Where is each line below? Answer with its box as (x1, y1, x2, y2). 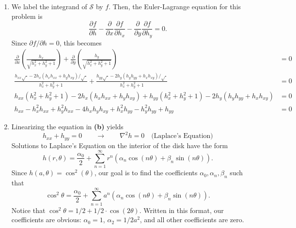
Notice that (11, 205, 46, 215)
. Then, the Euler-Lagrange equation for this (109, 1, 241, 11)
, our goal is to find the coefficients (94, 167, 198, 178)
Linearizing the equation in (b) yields (11, 122, 124, 132)
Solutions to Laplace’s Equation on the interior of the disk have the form (11, 140, 228, 150)
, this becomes (59, 37, 102, 47)
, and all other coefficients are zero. (140, 214, 244, 225)
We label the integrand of (11, 1, 87, 11)
